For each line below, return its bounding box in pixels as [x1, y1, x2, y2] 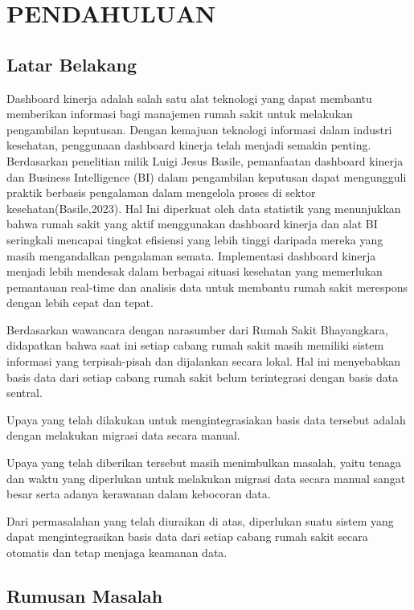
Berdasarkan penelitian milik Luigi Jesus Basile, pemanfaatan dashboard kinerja [6, 152, 404, 169]
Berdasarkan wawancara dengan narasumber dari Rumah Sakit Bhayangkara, [6, 321, 388, 338]
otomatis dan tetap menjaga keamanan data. [6, 544, 227, 561]
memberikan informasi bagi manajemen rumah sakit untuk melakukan [6, 105, 353, 122]
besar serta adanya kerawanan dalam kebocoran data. [6, 485, 271, 502]
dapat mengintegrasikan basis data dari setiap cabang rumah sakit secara [6, 528, 368, 545]
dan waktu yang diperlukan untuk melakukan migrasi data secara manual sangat [6, 469, 406, 486]
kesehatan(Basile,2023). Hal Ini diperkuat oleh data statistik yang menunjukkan [6, 199, 401, 216]
